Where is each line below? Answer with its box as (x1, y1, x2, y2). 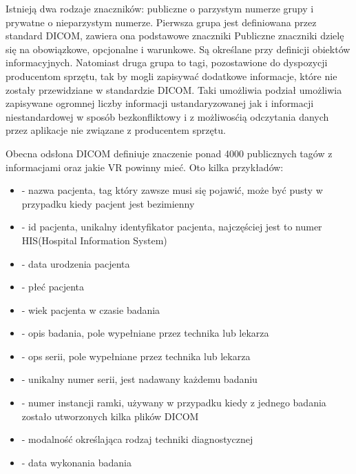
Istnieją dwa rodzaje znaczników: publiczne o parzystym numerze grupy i (6, 1, 314, 15)
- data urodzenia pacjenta (21, 256, 130, 270)
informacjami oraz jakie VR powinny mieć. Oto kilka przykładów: (6, 159, 284, 174)
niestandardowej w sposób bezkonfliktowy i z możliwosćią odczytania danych (6, 109, 329, 124)
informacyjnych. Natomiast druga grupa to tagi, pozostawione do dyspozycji (6, 55, 328, 70)
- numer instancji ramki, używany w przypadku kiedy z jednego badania (21, 395, 326, 410)
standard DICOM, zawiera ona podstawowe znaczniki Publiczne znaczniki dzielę (6, 28, 344, 43)
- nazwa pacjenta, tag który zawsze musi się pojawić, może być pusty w (21, 183, 323, 197)
